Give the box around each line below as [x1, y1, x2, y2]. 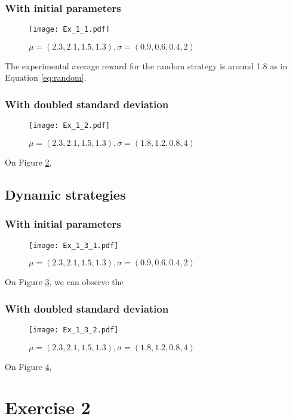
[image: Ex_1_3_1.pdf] [29, 241, 119, 250]
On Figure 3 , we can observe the [5, 276, 124, 288]
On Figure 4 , [5, 360, 52, 372]
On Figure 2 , [5, 155, 52, 168]
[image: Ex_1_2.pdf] [29, 121, 110, 130]
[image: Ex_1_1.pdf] [29, 25, 110, 34]
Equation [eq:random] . [5, 71, 87, 84]
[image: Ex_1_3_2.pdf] [29, 326, 119, 334]
